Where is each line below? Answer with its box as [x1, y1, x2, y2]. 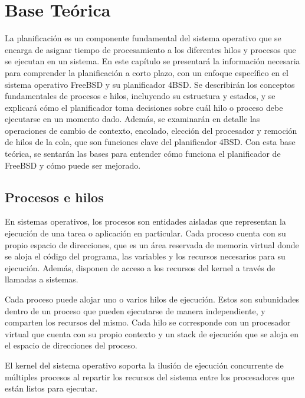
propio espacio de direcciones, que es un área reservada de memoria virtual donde [5, 238, 299, 251]
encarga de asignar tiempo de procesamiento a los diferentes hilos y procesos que [5, 43, 296, 55]
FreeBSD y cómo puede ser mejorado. [5, 159, 141, 171]
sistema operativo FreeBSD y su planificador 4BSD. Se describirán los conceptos [5, 78, 295, 90]
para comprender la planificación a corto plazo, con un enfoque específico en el [5, 66, 288, 78]
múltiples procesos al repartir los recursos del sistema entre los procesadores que [5, 370, 294, 383]
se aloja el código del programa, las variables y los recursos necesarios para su [5, 250, 286, 262]
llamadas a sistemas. [5, 273, 78, 285]
